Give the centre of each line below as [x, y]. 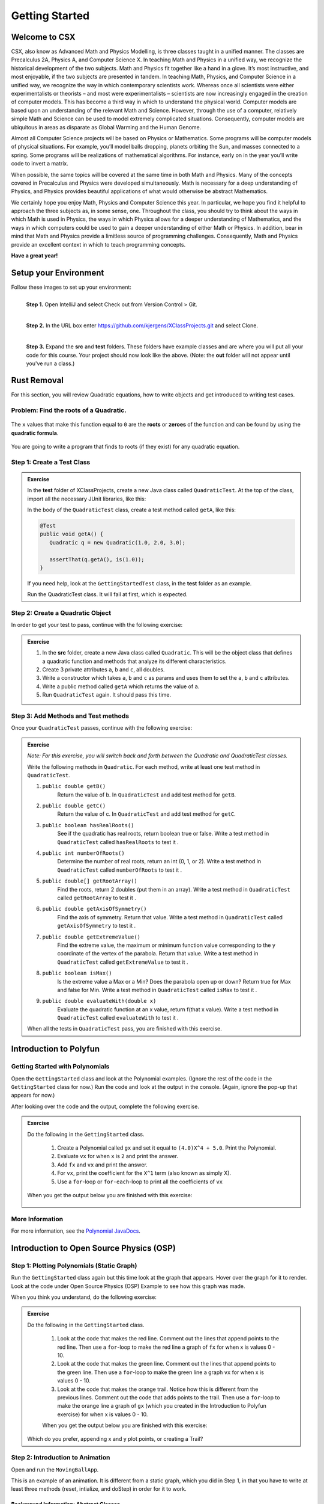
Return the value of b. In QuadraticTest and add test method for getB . [147, 795]
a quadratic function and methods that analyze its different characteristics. [134, 661]
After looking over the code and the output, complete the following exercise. [105, 1106]
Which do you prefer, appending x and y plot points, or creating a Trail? [115, 1439]
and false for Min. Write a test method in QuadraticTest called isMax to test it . [157, 990]
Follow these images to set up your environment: [71, 287]
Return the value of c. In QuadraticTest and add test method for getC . [147, 814]
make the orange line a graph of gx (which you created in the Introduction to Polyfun [162, 1406]
